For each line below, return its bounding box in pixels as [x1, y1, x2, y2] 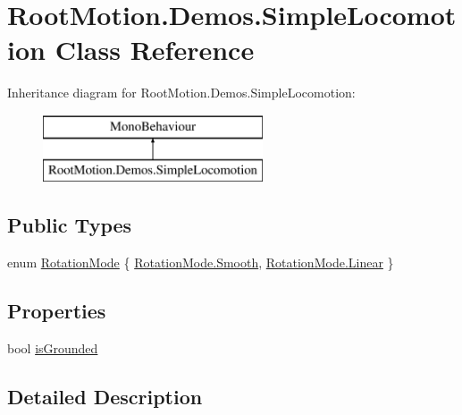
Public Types [7, 211, 132, 239]
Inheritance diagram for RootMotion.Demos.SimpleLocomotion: [7, 83, 356, 102]
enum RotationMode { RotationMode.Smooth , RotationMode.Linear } [7, 253, 394, 272]
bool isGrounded [7, 339, 98, 358]
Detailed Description [7, 383, 203, 411]
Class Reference [55, 31, 255, 68]
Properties [7, 297, 106, 325]
